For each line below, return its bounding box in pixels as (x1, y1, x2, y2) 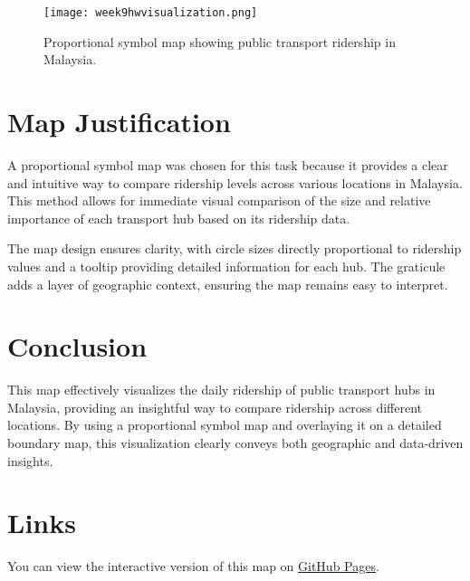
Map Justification (7, 103, 231, 140)
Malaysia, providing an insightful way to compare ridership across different (7, 397, 422, 416)
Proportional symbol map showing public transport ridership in (43, 32, 396, 51)
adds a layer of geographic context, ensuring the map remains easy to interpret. (7, 274, 448, 293)
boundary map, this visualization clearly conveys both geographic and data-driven (7, 433, 464, 452)
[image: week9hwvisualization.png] (43, 6, 258, 19)
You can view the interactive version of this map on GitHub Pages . (7, 557, 379, 576)
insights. (7, 451, 53, 470)
